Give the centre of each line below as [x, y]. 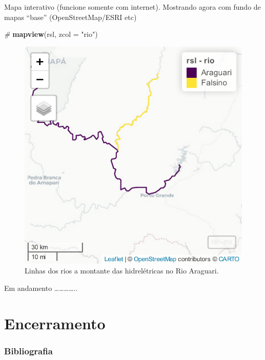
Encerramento [55, 323]
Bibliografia [28, 351]
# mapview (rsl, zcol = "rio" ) [51, 34]
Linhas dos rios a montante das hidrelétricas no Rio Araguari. [122, 271]
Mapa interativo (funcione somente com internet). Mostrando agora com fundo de [132, 7]
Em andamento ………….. [41, 288]
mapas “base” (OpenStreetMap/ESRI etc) [70, 17]
